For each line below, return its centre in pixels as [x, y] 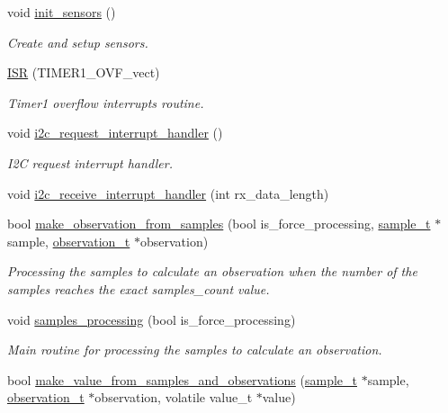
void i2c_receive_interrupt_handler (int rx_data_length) [168, 193]
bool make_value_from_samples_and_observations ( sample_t [182, 379]
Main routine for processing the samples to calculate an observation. [195, 350]
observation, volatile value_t [174, 397]
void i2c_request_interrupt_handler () [115, 133]
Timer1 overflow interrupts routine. [106, 102]
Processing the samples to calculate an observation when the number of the [212, 271]
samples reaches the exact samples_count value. [139, 288]
